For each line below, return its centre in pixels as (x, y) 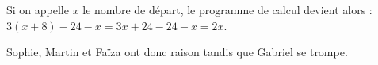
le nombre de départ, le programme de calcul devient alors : (227, 10)
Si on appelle (38, 10)
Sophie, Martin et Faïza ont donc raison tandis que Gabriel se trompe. (177, 52)
